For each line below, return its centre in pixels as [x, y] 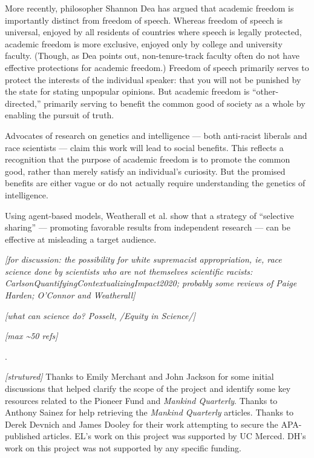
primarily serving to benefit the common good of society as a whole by [175, 103]
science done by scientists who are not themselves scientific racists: [129, 271]
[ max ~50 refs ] [31, 336]
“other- [265, 91]
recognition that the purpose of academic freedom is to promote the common [148, 159]
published [23, 436]
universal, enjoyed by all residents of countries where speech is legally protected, [153, 32]
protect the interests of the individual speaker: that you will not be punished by [153, 79]
